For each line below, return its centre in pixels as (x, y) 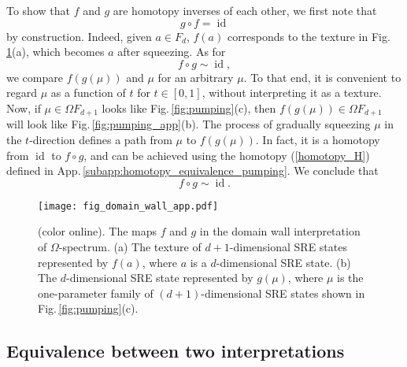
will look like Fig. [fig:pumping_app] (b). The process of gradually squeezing (189, 124)
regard (22, 93)
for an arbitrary (196, 77)
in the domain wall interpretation (280, 231)
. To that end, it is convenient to (322, 77)
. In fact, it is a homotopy (318, 140)
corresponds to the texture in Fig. (309, 36)
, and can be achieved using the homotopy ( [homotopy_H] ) (227, 155)
